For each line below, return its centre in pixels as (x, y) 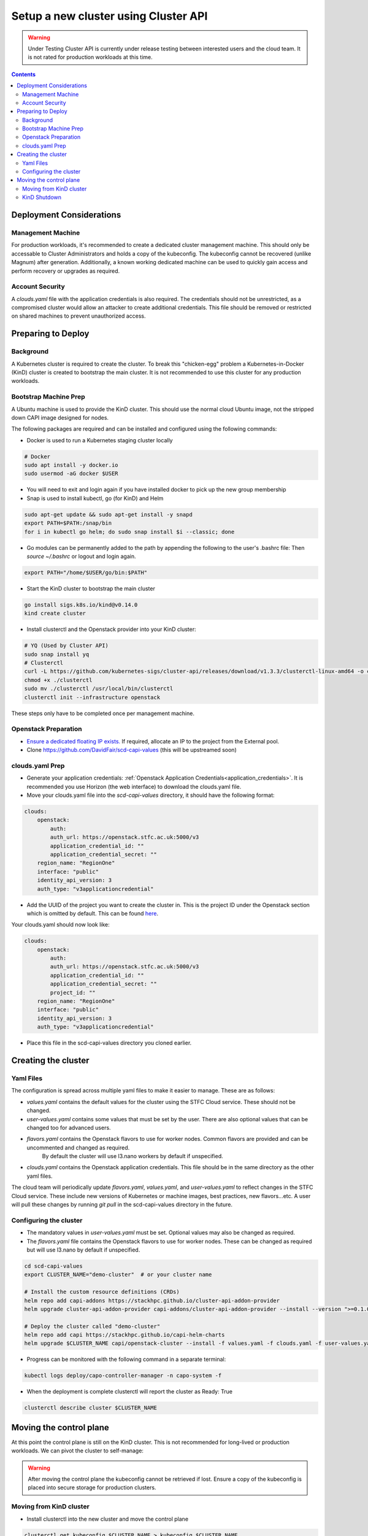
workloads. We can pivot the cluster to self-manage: (78, 1451)
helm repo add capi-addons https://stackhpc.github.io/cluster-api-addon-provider (152, 1300)
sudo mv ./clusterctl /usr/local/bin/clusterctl (99, 689)
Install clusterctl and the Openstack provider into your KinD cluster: (111, 629)
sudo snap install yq (57, 654)
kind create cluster (55, 613)
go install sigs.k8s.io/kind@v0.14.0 (81, 605)
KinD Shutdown (42, 197)
